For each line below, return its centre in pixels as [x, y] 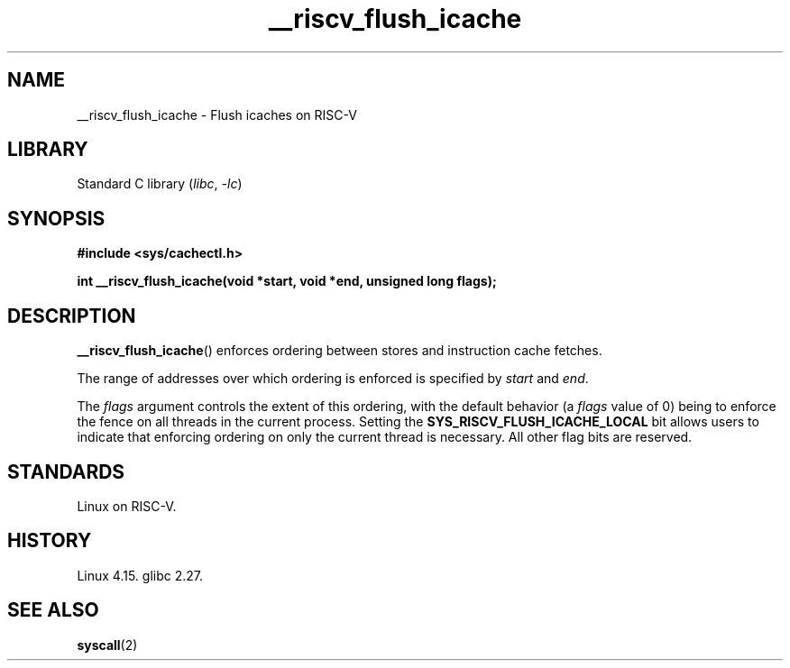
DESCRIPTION [72, 316]
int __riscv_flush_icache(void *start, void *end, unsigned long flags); [287, 281]
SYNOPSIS [56, 218]
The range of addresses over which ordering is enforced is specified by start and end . [333, 379]
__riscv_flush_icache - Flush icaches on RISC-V [217, 114]
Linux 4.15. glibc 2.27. [140, 575]
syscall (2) [107, 645]
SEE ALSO [53, 610]
